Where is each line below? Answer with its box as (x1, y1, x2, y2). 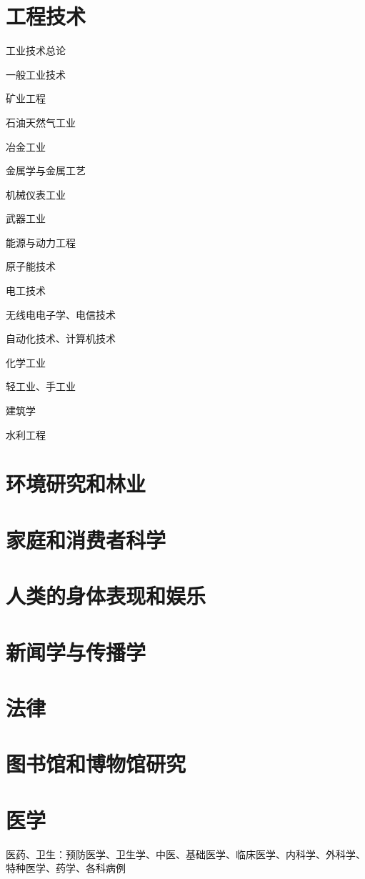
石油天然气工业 (6, 114, 76, 129)
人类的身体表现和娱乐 (6, 581, 206, 610)
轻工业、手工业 (6, 379, 76, 394)
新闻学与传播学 (6, 637, 146, 666)
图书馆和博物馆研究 (6, 749, 186, 778)
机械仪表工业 (6, 187, 66, 202)
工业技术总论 (6, 43, 66, 58)
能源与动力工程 (6, 234, 76, 249)
